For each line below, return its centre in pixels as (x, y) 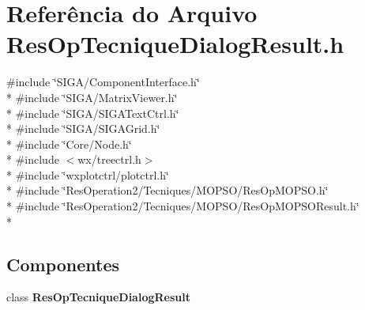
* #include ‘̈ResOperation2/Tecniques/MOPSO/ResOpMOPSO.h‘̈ (167, 190)
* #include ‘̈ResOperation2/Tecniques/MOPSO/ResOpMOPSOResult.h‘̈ (183, 206)
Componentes (63, 264)
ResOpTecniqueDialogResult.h (175, 44)
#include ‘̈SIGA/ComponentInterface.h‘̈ (103, 82)
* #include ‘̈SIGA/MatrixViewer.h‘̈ (92, 97)
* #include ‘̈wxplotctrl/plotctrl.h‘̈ (88, 174)
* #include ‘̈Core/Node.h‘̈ (69, 144)
